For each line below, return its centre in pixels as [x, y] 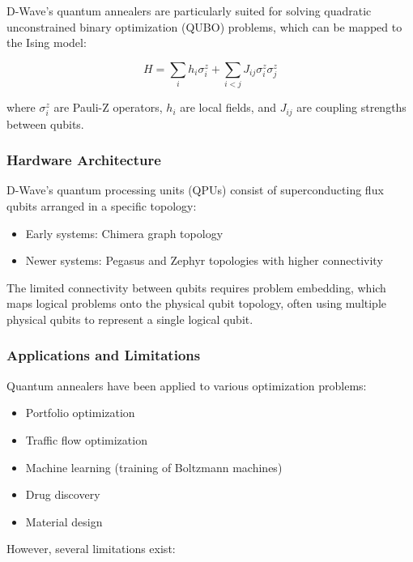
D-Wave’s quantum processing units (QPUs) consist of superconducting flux [195, 190]
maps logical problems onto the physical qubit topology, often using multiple [196, 303]
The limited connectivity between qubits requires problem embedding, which [196, 287]
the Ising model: [47, 43]
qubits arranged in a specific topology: [102, 205]
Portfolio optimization [80, 413]
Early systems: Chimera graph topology [124, 233]
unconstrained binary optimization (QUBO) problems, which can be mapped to [204, 26]
